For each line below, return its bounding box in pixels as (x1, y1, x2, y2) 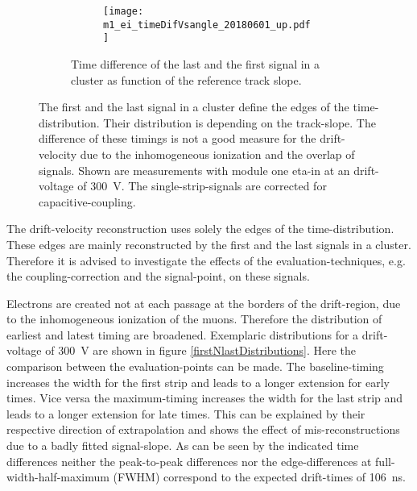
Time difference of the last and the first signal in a (71, 55, 320, 72)
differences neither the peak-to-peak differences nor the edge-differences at (6, 452, 372, 469)
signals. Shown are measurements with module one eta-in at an (39, 161, 350, 178)
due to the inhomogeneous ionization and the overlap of (80, 145, 355, 162)
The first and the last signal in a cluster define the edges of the (39, 98, 349, 115)
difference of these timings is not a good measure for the (39, 130, 316, 147)
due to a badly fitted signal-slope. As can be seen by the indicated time (6, 437, 359, 454)
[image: (103, 6, 144, 17)
